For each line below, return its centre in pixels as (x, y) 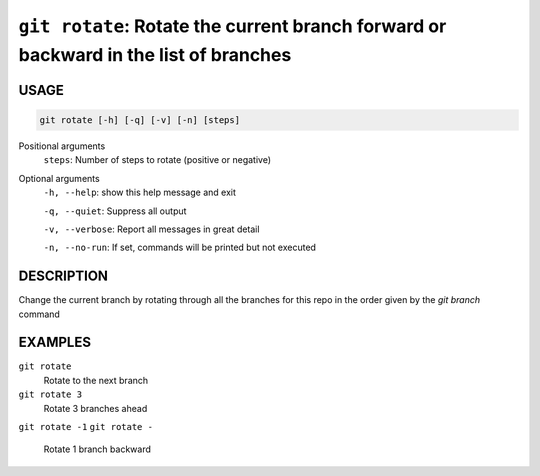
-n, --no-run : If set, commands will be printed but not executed (180, 247)
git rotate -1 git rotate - (86, 427)
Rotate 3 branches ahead (95, 408)
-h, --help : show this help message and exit (140, 192)
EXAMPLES (55, 342)
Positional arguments (62, 146)
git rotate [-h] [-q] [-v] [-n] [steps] (139, 119)
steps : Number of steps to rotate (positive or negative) (157, 160)
